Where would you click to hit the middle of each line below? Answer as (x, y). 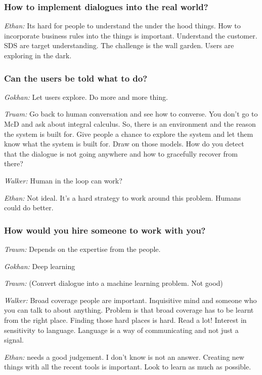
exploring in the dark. (38, 55)
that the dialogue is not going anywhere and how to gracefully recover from (121, 153)
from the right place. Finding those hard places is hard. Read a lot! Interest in (125, 320)
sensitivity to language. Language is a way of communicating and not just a (121, 330)
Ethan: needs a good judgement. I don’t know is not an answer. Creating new (124, 357)
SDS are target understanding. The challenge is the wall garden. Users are (119, 45)
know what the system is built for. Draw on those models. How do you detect (124, 144)
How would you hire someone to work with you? (105, 230)
